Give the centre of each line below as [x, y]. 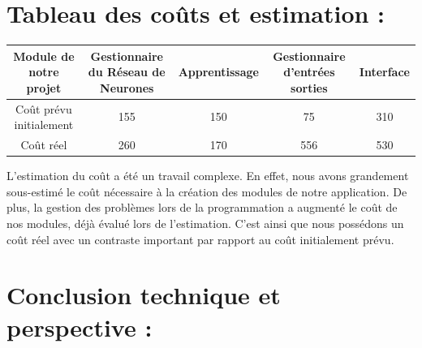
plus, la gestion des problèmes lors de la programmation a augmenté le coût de [202, 207]
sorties [309, 87]
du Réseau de [127, 72]
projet [44, 87]
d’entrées [309, 72]
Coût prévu [44, 108]
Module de [44, 56]
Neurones [127, 87]
